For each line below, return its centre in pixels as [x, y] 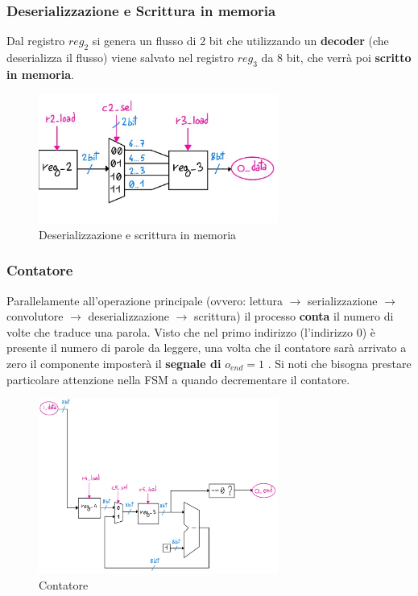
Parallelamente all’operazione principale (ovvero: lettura [145, 300]
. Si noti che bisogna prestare [339, 363]
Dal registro [36, 41]
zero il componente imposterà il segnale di [114, 363]
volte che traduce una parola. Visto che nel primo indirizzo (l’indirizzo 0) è [191, 331]
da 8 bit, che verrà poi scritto [336, 58]
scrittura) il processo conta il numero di [294, 316]
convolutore [35, 316]
